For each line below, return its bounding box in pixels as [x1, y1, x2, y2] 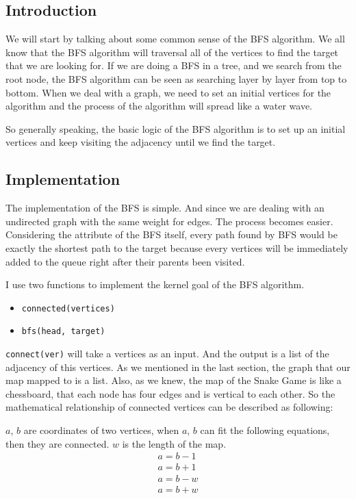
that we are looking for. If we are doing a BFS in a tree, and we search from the [5, 58, 342, 73]
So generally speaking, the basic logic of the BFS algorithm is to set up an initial [5, 121, 346, 136]
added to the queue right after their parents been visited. [5, 254, 245, 268]
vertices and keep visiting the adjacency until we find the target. [5, 135, 276, 149]
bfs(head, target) [21, 327, 105, 337]
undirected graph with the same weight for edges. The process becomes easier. [5, 214, 333, 228]
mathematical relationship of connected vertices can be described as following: [5, 400, 333, 414]
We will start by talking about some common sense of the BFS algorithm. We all [5, 31, 345, 46]
